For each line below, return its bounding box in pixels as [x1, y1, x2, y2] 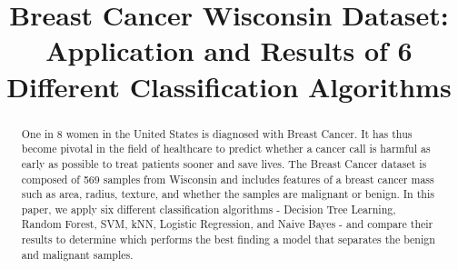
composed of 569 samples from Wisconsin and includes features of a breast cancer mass [21, 171, 434, 186]
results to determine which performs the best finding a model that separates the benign [21, 232, 435, 247]
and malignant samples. [21, 246, 134, 262]
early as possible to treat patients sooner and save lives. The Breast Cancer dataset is [21, 155, 427, 171]
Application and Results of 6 [45, 32, 413, 69]
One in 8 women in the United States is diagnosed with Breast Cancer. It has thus [21, 125, 413, 141]
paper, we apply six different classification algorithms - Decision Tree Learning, [21, 201, 396, 216]
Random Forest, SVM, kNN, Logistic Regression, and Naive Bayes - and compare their [21, 216, 433, 232]
